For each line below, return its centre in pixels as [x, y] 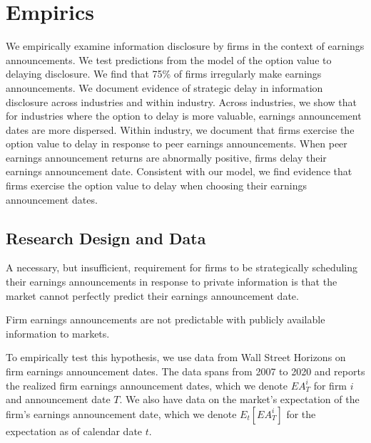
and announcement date [58, 399]
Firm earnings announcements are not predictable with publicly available [166, 319]
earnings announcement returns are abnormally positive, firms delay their [166, 157]
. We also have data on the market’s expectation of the [239, 399]
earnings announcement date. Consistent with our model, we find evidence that [179, 171]
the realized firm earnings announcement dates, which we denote [147, 385]
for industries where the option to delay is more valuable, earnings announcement [184, 116]
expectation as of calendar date [74, 431]
